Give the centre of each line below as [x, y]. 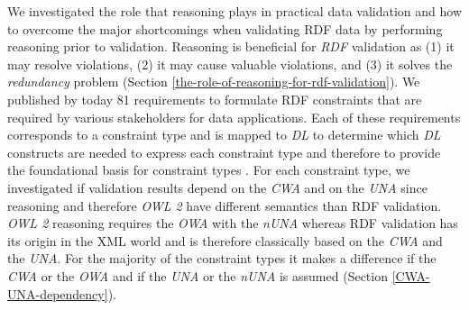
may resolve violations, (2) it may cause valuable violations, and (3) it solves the [230, 64]
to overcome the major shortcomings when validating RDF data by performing [225, 28]
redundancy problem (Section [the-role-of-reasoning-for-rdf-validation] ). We [214, 82]
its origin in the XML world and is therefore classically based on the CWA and [225, 240]
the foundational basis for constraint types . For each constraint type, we [209, 170]
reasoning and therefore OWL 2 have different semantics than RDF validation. [225, 205]
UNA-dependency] [58, 293]
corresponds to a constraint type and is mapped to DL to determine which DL [224, 135]
